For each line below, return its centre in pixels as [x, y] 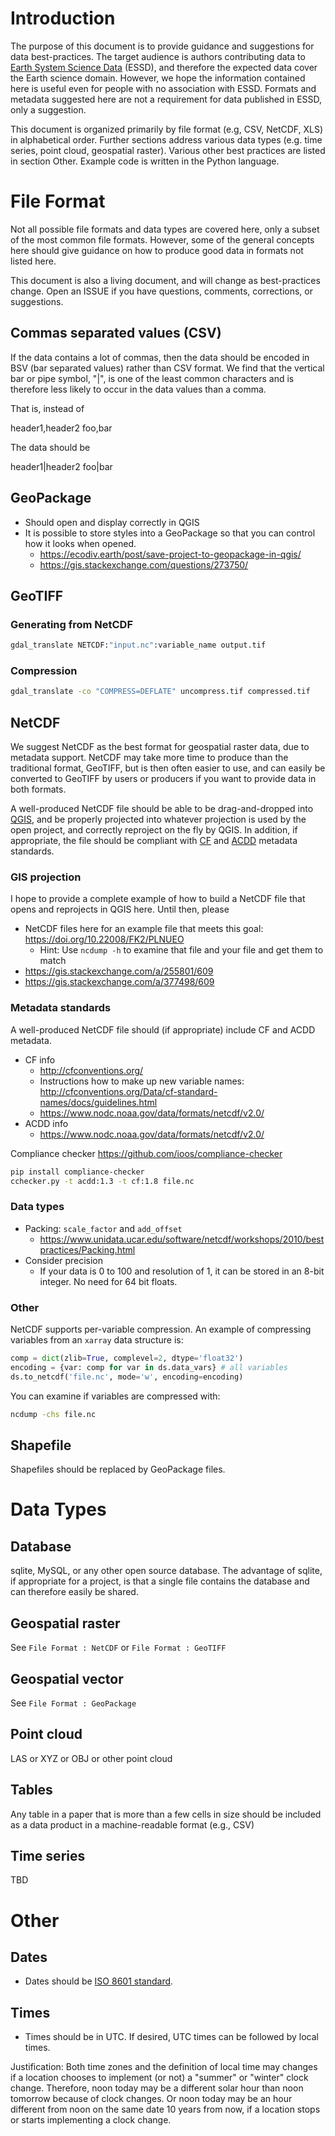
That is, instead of [47, 408]
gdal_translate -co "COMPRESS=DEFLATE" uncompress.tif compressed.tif [160, 692]
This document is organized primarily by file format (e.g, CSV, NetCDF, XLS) [167, 129]
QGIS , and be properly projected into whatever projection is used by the [158, 819]
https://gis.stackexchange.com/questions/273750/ [144, 564]
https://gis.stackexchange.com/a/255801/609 [119, 971]
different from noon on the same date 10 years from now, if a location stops [165, 2109]
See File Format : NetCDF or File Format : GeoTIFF [118, 1648]
